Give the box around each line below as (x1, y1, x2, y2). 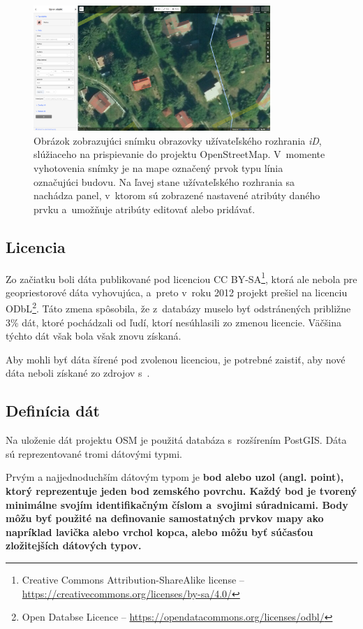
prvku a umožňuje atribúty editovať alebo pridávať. (34, 201, 255, 216)
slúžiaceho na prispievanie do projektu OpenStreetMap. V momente (34, 147, 325, 161)
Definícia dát (6, 400, 100, 421)
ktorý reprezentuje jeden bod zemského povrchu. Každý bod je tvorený (6, 484, 357, 498)
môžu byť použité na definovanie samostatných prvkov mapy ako (6, 511, 324, 526)
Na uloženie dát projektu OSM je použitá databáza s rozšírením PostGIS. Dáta (6, 433, 347, 447)
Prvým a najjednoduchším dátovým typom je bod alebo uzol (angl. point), (6, 470, 344, 484)
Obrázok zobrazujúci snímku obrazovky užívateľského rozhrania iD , (34, 133, 322, 147)
